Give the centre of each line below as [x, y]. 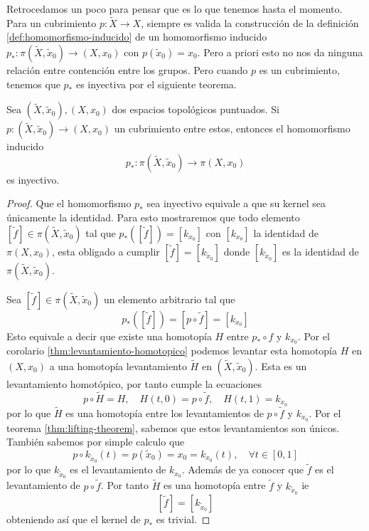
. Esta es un [281, 366]
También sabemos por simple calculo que [96, 442]
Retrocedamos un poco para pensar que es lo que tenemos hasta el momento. [175, 9]
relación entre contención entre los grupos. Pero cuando [127, 70]
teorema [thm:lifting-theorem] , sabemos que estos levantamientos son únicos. [173, 427]
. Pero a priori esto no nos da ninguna [280, 52]
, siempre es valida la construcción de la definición [250, 22]
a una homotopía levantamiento [118, 366]
